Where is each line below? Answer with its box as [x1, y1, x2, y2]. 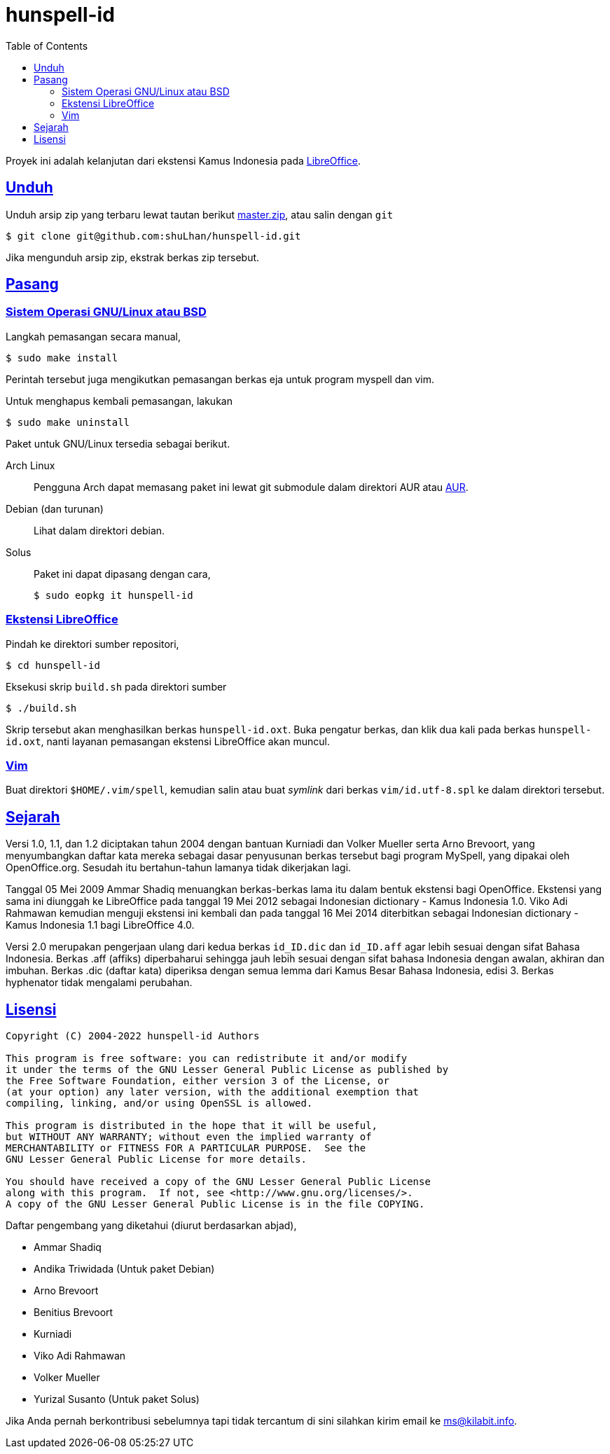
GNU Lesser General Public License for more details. [6, 1154, 307, 1165]
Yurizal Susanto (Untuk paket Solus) [34, 1393, 200, 1405]
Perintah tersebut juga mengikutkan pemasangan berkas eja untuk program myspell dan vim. [6, 373, 435, 385]
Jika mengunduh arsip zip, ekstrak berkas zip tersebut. [6, 251, 260, 263]
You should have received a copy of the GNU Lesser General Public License [6, 1176, 431, 1187]
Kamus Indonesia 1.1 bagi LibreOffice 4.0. [6, 919, 195, 932]
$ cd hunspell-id [6, 659, 100, 671]
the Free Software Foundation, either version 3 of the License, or [6, 1075, 389, 1086]
